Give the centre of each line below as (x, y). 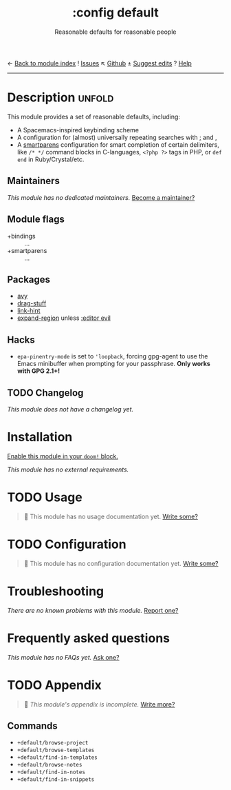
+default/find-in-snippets (56, 780)
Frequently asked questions (89, 638)
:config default (115, 13)
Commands (33, 726)
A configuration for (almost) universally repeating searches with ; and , (117, 137)
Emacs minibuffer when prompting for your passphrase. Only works (114, 364)
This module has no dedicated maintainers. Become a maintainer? (101, 197)
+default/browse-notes (49, 765)
